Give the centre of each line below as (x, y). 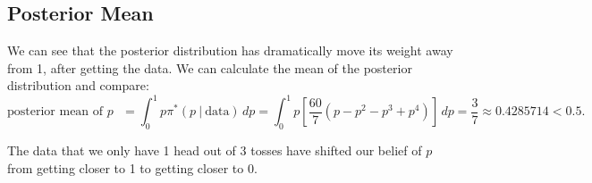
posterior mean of (55, 112)
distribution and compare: (78, 85)
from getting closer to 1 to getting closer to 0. (132, 167)
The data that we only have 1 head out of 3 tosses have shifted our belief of (215, 150)
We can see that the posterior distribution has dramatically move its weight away (230, 50)
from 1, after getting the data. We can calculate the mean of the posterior (210, 67)
